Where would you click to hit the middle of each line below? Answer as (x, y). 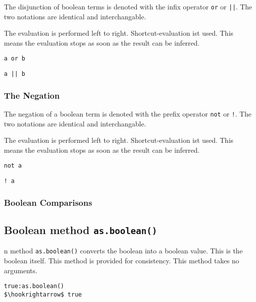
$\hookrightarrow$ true (43, 294)
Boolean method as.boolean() (81, 229)
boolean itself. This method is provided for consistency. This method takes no (122, 260)
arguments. (21, 270)
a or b (15, 59)
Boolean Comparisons (48, 202)
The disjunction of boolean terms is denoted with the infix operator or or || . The (128, 6)
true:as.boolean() (34, 286)
